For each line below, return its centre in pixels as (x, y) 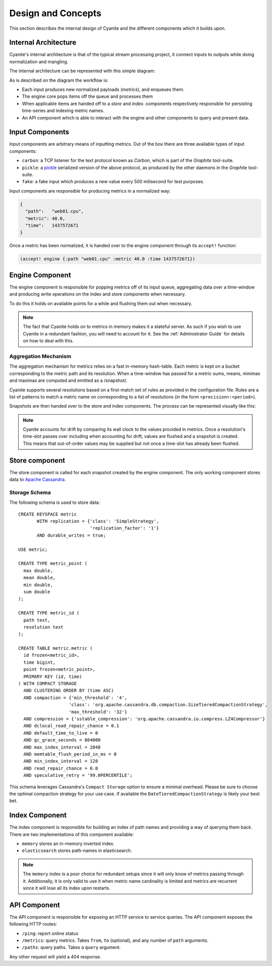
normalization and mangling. (39, 62)
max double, (38, 571)
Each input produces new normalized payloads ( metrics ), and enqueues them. (103, 90)
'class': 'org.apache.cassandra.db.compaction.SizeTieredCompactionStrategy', (168, 705)
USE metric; (33, 549)
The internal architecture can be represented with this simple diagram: (82, 71)
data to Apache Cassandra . (38, 480)
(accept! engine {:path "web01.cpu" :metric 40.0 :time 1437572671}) (108, 259)
